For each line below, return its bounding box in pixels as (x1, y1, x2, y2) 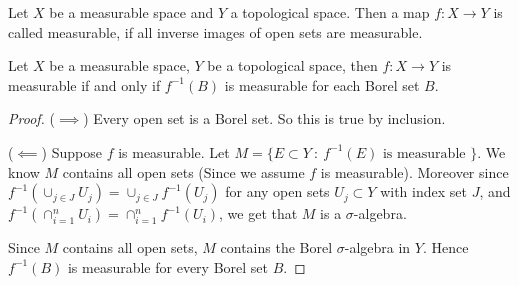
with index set (380, 181, 467, 202)
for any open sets (225, 181, 330, 202)
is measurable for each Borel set (224, 74, 420, 95)
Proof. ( (8, 108, 55, 129)
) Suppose (41, 141, 102, 162)
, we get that (219, 203, 298, 224)
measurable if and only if (8, 74, 161, 95)
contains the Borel (220, 237, 333, 258)
